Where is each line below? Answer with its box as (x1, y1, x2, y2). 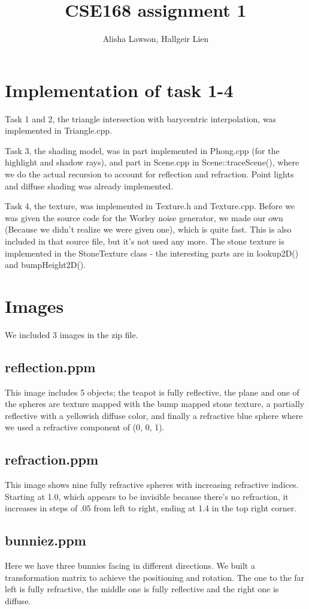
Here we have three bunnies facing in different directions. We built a (5, 559, 255, 572)
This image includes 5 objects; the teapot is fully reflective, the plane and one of (5, 385, 299, 398)
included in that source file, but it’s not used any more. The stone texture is (5, 235, 284, 247)
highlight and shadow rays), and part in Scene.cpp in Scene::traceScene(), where (5, 156, 299, 168)
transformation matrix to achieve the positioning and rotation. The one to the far (5, 571, 305, 583)
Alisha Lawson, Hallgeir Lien (102, 32, 209, 45)
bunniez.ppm (5, 531, 86, 550)
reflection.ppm (5, 357, 96, 376)
